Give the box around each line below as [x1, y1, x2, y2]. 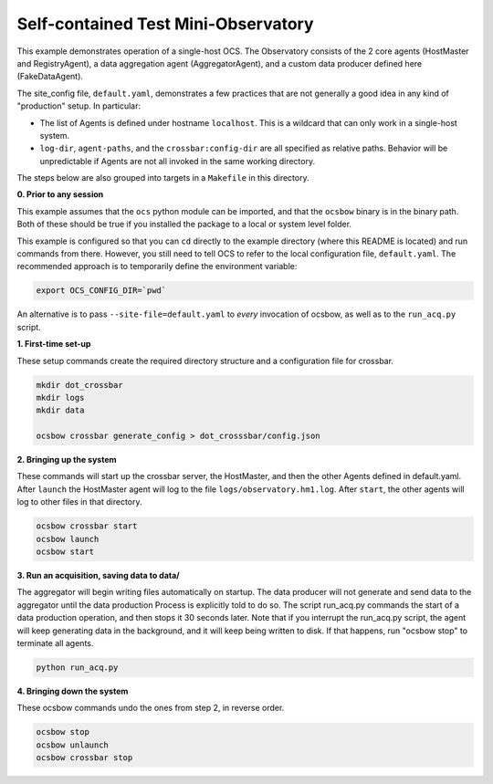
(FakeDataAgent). [16, 71, 84, 82]
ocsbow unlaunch [36, 739, 110, 750]
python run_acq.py [36, 662, 119, 673]
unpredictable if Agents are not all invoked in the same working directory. [39, 155, 315, 166]
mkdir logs [36, 392, 85, 402]
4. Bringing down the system [16, 685, 129, 696]
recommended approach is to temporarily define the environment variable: [16, 261, 298, 272]
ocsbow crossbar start [36, 521, 138, 531]
